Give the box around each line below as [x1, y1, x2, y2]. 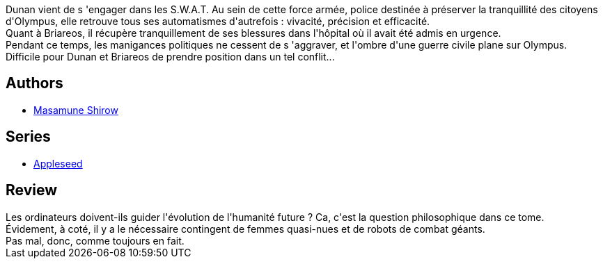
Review [6, 181, 58, 199]
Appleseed [33, 157, 83, 170]
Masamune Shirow [33, 104, 118, 116]
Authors [6, 74, 63, 92]
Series [6, 128, 51, 146]
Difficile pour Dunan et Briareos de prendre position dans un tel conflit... [6, 51, 335, 63]
